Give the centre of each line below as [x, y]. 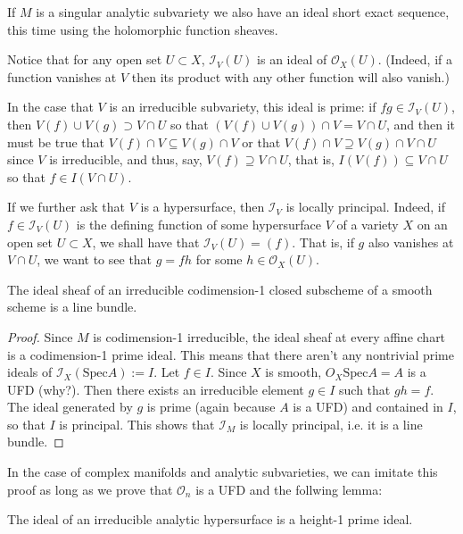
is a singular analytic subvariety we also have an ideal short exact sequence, [243, 12]
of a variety [368, 224]
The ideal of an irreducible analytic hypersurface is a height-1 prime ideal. [210, 519]
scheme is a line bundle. [72, 307]
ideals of [30, 372]
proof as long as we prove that [90, 489]
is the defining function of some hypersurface [198, 224]
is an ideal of [292, 59]
